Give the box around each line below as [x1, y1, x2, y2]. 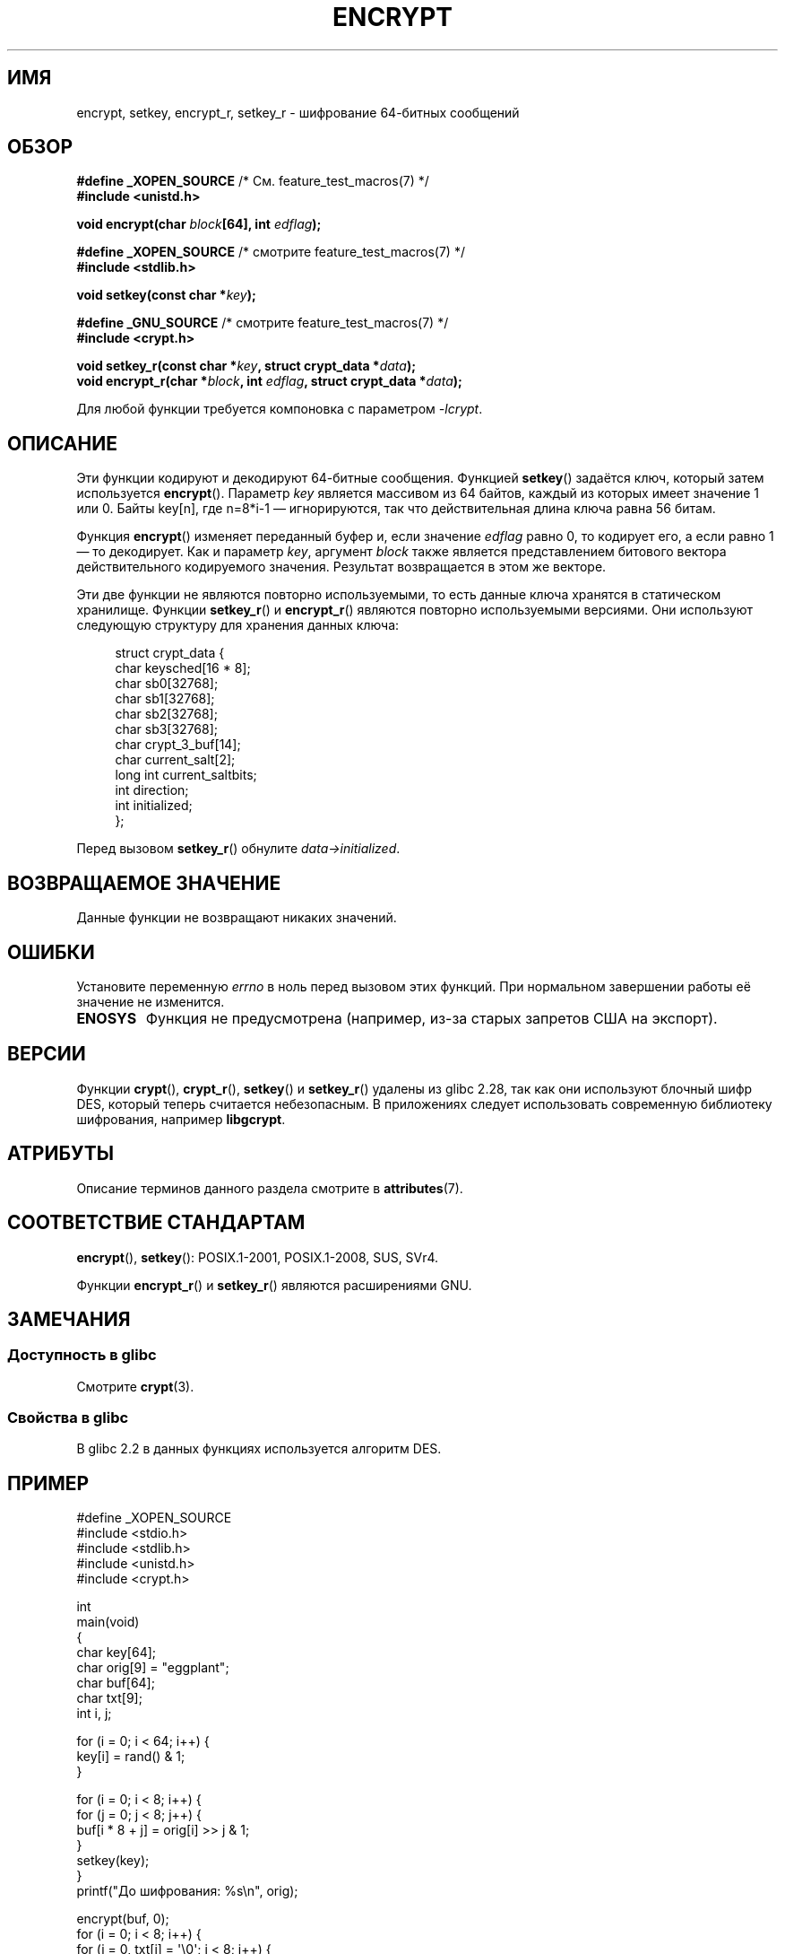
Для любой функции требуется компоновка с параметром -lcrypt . [76, 401, 483, 417]
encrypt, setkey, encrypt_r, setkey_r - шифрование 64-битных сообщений [76, 104, 520, 120]
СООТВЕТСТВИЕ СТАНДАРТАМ [7, 1211, 306, 1234]
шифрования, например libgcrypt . [76, 1111, 286, 1127]
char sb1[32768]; [115, 691, 215, 707]
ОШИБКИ [7, 940, 95, 964]
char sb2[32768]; [115, 706, 218, 722]
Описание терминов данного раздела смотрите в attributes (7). [76, 1180, 463, 1196]
